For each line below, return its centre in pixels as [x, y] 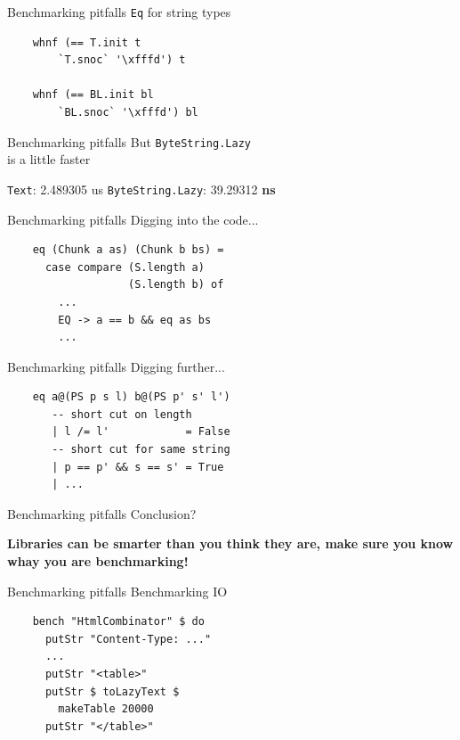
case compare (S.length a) [125, 267]
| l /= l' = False [141, 432]
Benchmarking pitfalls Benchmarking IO [117, 591]
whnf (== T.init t [87, 42]
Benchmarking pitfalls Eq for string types [119, 12]
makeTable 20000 [106, 709]
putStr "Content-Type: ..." [128, 639]
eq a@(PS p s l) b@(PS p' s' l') [131, 397]
